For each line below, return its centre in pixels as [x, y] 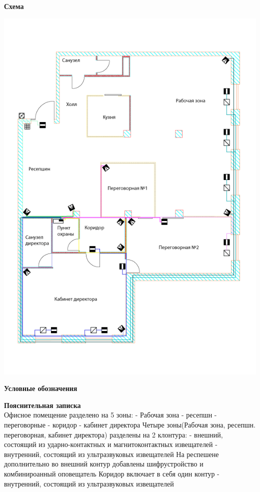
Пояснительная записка [42, 405]
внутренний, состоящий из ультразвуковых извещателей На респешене [111, 454]
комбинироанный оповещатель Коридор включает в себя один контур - [112, 473]
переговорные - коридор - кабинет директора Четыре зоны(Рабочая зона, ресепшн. [130, 424]
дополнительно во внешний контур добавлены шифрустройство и [104, 464]
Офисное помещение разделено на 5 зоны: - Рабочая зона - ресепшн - [110, 415]
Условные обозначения [41, 388]
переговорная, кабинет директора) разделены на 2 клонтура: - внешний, [113, 434]
